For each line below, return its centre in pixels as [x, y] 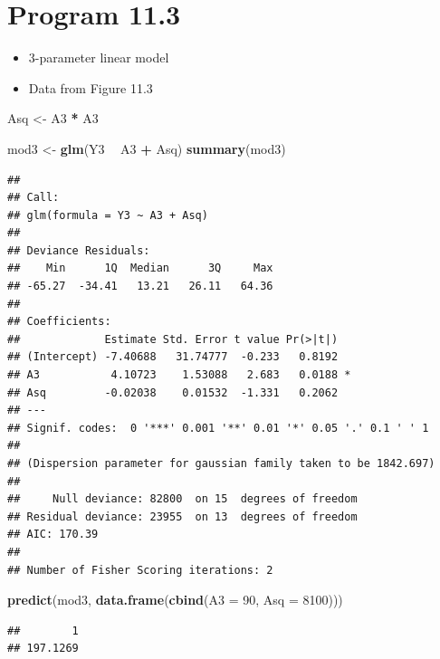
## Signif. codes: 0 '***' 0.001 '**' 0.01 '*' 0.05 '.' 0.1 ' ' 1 [218, 428]
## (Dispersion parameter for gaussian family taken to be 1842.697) [221, 463]
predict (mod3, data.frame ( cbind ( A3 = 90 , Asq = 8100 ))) [175, 600]
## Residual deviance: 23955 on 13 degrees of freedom [182, 516]
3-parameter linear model [99, 57]
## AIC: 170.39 [53, 535]
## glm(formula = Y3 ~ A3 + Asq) [108, 215]
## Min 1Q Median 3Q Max [140, 268]
